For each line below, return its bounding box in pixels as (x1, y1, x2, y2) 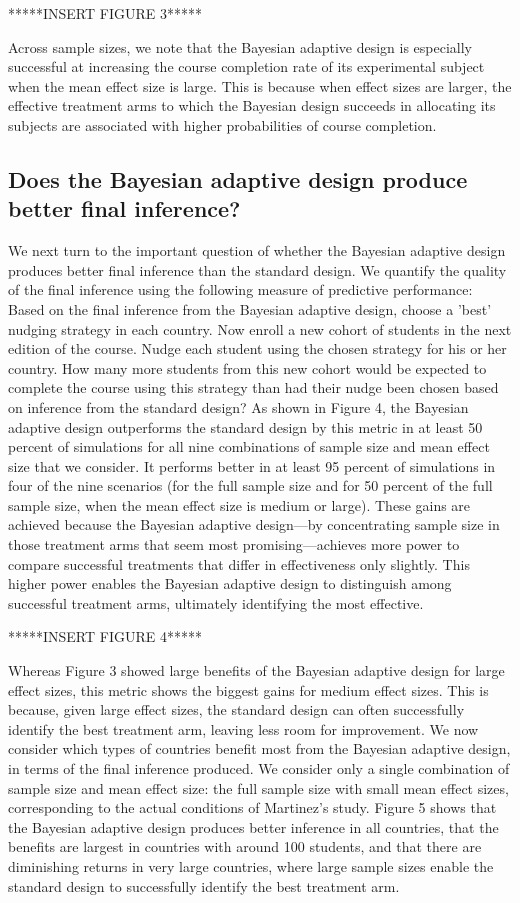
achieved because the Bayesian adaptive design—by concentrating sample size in (8, 514, 500, 535)
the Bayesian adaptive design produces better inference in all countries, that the (8, 816, 499, 837)
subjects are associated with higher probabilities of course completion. (8, 114, 437, 135)
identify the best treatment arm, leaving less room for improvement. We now (8, 718, 479, 739)
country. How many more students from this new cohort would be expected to (8, 357, 487, 378)
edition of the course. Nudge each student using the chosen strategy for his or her (8, 338, 507, 359)
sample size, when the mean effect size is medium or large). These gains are (8, 494, 471, 515)
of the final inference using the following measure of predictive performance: (8, 279, 473, 300)
